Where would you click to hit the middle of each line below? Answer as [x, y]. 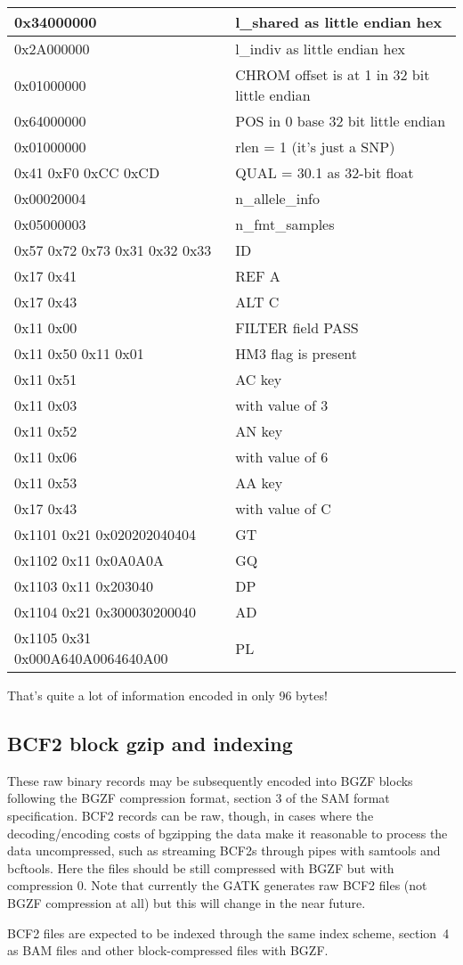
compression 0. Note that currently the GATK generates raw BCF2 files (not [217, 885]
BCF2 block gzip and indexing [150, 743]
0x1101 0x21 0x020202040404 [106, 534]
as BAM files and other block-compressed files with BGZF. [168, 950]
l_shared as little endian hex [339, 22]
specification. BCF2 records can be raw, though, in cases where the [191, 815]
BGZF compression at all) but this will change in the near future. [187, 902]
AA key [259, 482]
